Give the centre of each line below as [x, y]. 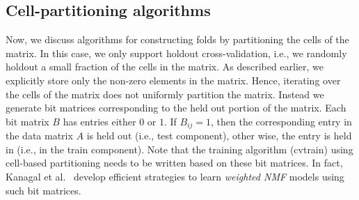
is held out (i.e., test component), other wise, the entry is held [219, 136]
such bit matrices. [43, 190]
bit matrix [27, 121]
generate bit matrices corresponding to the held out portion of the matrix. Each [176, 108]
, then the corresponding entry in [281, 121]
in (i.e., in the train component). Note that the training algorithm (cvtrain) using [179, 149]
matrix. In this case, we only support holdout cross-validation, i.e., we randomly [176, 53]
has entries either [99, 121]
